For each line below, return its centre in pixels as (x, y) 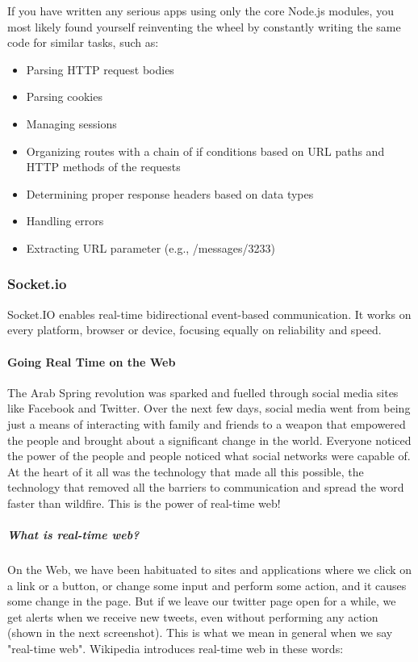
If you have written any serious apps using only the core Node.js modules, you (201, 10)
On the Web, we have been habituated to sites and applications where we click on (210, 570)
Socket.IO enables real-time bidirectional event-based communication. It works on (209, 314)
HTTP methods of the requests (103, 167)
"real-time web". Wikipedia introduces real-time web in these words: (176, 649)
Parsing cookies (64, 96)
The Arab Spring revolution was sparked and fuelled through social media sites (203, 392)
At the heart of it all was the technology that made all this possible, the (186, 471)
